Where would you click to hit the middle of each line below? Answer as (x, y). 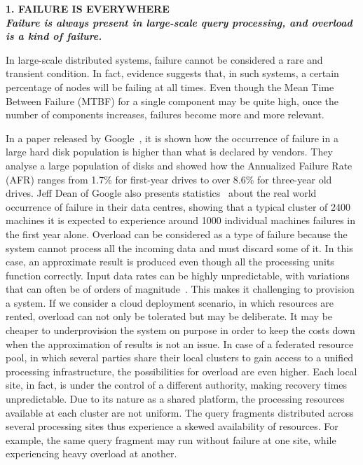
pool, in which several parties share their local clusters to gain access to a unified (180, 358)
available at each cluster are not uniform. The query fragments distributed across (180, 412)
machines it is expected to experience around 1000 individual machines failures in (180, 220)
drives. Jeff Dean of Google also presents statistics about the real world (161, 193)
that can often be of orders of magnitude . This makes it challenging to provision (180, 289)
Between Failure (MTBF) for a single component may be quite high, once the (172, 100)
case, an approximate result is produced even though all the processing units (170, 262)
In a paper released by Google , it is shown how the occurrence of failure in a (172, 138)
